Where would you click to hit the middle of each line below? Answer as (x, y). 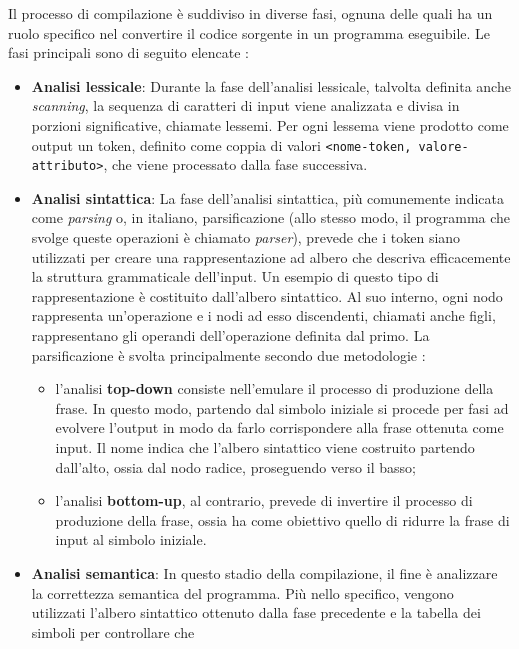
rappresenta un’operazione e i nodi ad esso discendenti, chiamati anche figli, (263, 315)
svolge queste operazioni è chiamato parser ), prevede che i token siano (246, 237)
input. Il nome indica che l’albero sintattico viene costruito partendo (265, 447)
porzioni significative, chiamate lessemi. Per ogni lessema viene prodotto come (270, 124)
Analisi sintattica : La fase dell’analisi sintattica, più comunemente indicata (267, 197)
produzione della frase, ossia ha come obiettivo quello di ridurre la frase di (282, 519)
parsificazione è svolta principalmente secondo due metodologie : (228, 354)
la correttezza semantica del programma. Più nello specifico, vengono (242, 592)
